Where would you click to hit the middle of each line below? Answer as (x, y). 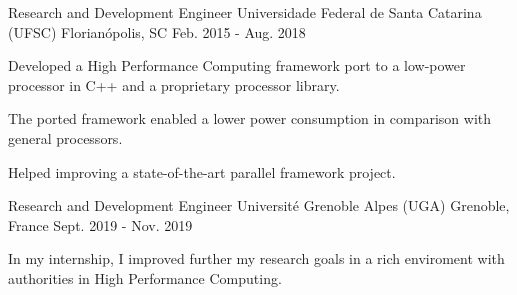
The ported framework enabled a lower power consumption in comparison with (249, 118)
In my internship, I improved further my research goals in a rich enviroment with (256, 258)
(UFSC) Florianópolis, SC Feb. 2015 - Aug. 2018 (157, 31)
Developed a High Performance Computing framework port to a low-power (237, 65)
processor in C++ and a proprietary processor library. (174, 84)
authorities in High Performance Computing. (145, 277)
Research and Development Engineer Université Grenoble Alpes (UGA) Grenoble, (259, 205)
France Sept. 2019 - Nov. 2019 (100, 224)
